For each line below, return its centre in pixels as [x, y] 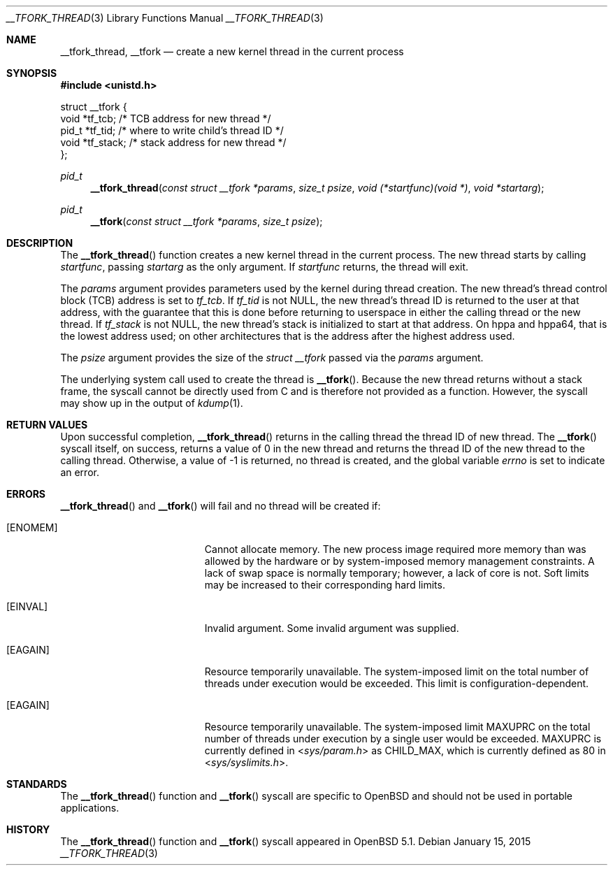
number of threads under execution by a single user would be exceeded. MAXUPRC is [403, 739]
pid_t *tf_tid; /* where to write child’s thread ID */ [172, 130]
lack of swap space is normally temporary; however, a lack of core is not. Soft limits [397, 573]
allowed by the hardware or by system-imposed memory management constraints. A [399, 561]
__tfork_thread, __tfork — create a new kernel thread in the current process [232, 51]
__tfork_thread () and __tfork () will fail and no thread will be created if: [221, 506]
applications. [90, 808]
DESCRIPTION [40, 243]
